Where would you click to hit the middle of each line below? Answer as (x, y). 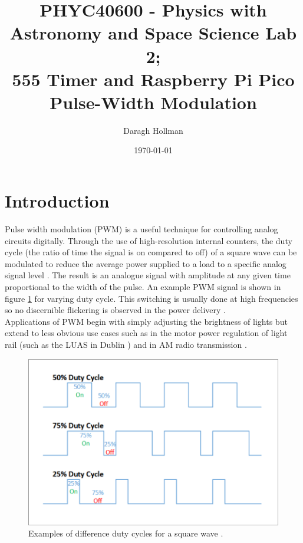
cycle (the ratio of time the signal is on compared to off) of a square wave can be (151, 252)
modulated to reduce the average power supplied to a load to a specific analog (146, 263)
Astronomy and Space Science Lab (153, 33)
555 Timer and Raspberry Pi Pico (153, 79)
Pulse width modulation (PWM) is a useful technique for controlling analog (141, 229)
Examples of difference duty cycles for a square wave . (126, 533)
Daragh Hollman (153, 130)
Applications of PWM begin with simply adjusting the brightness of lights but (146, 321)
